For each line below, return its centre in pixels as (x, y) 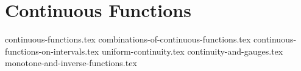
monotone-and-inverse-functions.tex (71, 63)
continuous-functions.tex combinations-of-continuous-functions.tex (128, 39)
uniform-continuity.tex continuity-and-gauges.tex (192, 51)
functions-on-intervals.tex (52, 51)
